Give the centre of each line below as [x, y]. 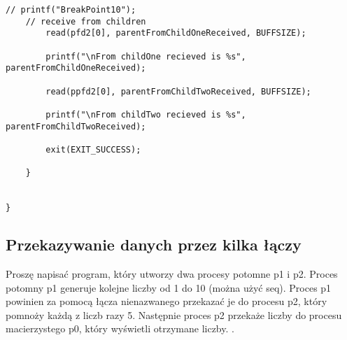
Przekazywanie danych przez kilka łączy [154, 245]
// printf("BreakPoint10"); [71, 10]
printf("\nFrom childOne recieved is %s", [146, 56]
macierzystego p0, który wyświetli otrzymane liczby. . [120, 328]
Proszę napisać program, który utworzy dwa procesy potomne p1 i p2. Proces [172, 274]
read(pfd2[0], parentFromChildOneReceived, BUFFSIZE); [176, 33]
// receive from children [86, 21]
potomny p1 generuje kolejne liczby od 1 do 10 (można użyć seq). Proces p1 [169, 287]
